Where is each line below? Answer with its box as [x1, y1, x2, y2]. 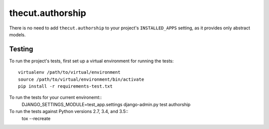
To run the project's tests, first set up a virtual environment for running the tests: [9, 58, 174, 64]
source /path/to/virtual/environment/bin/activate [18, 76, 144, 82]
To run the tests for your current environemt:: [9, 95, 102, 101]
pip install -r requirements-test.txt [18, 84, 113, 89]
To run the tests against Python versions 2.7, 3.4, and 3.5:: [9, 109, 129, 115]
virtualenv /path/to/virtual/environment [18, 70, 121, 75]
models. [9, 31, 26, 37]
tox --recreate [21, 115, 51, 122]
